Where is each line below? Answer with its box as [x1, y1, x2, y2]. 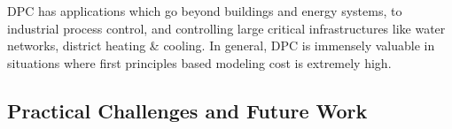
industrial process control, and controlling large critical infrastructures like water [7, 19, 446, 37]
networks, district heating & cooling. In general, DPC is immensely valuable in [7, 36, 435, 55]
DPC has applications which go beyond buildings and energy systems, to [7, 2, 402, 19]
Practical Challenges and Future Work [7, 96, 368, 124]
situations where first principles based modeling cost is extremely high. [7, 53, 392, 72]
